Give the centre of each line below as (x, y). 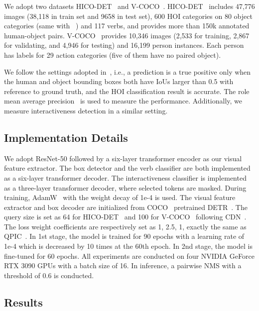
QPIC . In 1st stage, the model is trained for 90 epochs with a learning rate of (124, 236)
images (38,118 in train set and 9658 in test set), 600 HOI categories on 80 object (128, 16)
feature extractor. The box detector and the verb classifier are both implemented (127, 168)
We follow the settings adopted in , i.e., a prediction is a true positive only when (128, 71)
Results (23, 302)
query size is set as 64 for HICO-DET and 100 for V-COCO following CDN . (125, 217)
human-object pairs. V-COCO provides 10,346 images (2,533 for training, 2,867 (127, 35)
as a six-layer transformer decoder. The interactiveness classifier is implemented (125, 177)
